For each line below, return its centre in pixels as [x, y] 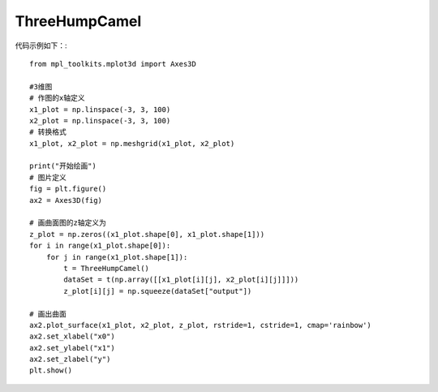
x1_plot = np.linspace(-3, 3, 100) [100, 109]
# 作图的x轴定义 [57, 98]
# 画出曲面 [48, 314]
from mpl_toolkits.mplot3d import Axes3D [113, 64]
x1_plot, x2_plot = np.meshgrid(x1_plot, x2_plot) [132, 143]
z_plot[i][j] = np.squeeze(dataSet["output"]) [158, 291]
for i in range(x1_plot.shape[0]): [100, 246]
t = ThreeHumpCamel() [107, 268]
